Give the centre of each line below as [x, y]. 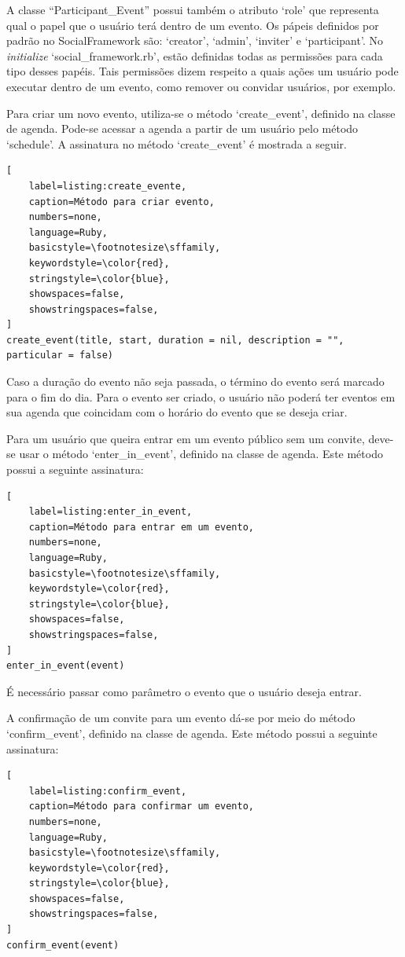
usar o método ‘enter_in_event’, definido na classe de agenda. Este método [201, 454]
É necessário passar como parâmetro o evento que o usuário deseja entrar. [184, 691]
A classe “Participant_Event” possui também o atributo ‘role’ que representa [193, 9]
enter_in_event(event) [66, 666]
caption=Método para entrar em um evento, [141, 527]
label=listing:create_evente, [108, 186]
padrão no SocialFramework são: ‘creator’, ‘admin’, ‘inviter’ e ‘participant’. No [195, 40]
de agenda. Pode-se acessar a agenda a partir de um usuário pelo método [182, 128]
